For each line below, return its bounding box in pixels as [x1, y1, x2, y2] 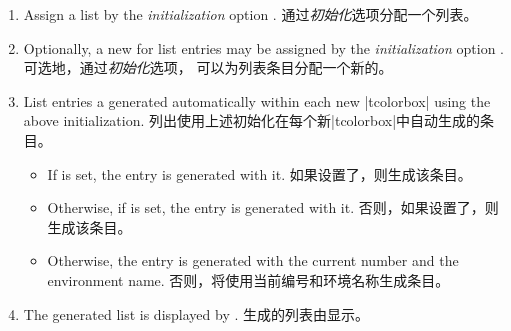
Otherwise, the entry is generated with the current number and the [47, 250, 459, 271]
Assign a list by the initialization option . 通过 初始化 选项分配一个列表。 [23, 4, 478, 24]
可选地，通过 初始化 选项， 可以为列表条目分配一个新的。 [23, 57, 393, 78]
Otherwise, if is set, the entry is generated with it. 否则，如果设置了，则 [47, 197, 499, 218]
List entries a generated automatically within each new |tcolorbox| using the [23, 90, 491, 111]
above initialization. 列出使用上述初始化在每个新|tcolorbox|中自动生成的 [23, 110, 481, 131]
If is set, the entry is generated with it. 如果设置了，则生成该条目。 [47, 163, 472, 184]
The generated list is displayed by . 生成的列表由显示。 [23, 303, 369, 324]
